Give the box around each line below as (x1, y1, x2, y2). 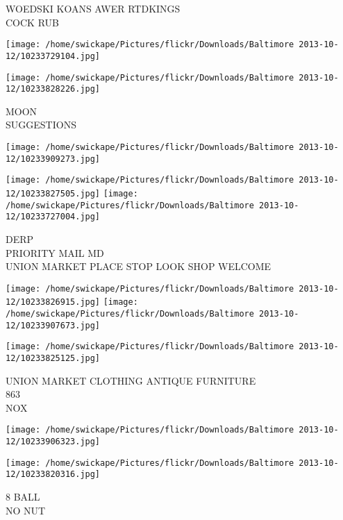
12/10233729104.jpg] (6, 51, 101, 61)
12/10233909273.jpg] (6, 153, 101, 164)
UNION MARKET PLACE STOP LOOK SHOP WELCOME (6, 259, 271, 274)
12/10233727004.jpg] (6, 212, 101, 222)
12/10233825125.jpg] (6, 353, 101, 363)
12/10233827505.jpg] (6, 188, 101, 199)
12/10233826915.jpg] (6, 297, 101, 308)
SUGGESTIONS (6, 117, 76, 132)
